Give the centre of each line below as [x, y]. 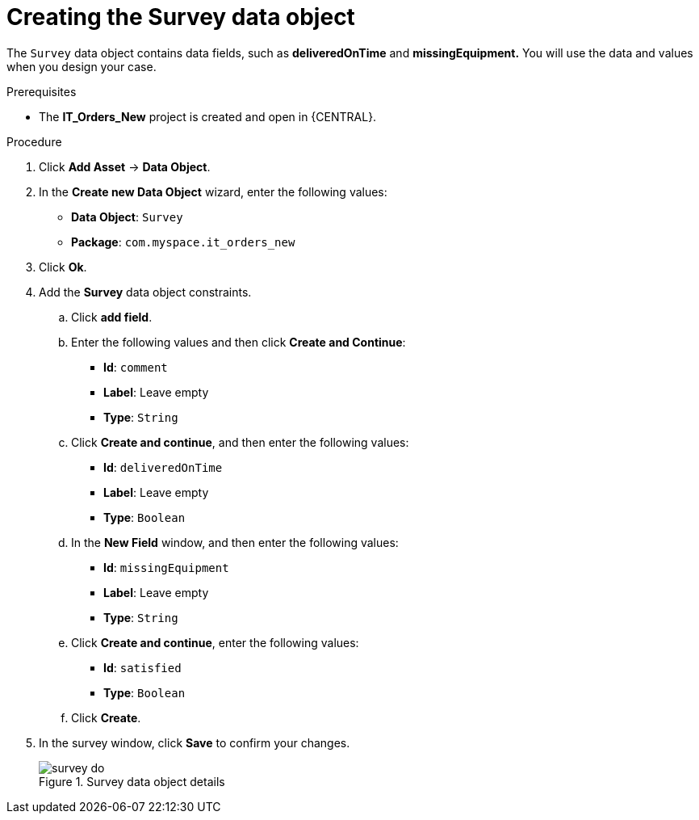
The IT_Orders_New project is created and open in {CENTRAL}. [208, 116]
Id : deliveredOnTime [163, 467]
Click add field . [112, 317]
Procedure [34, 141]
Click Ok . [63, 267]
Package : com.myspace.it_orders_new [183, 242]
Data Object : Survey [127, 217]
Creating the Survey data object [181, 17]
